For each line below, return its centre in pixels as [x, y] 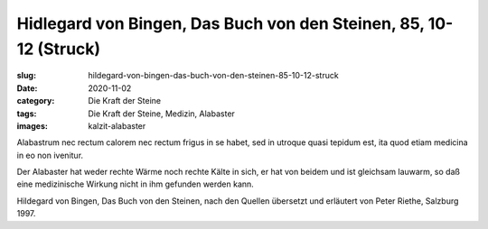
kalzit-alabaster [117, 125]
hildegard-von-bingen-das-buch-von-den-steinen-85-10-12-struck [213, 76]
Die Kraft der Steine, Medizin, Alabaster [161, 114]
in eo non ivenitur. [50, 155]
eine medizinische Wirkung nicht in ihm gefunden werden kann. [136, 184]
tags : [27, 114]
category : [36, 101]
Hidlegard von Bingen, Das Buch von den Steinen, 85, [221, 23]
